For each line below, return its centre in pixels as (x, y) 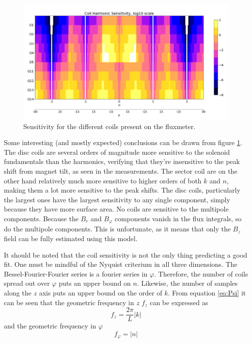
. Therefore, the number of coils (201, 273)
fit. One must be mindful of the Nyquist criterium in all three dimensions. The (121, 264)
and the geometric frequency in (50, 326)
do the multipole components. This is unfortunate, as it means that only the (117, 229)
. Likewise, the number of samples (187, 283)
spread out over (27, 283)
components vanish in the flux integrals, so (178, 219)
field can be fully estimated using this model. (71, 238)
